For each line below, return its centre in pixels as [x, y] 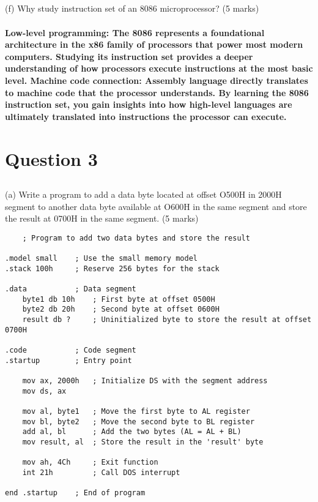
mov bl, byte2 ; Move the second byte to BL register [139, 421]
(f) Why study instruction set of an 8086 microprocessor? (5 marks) [132, 8]
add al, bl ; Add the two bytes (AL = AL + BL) [132, 432]
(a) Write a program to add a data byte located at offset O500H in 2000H [143, 194]
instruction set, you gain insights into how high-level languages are [149, 104]
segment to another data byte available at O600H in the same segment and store [156, 206]
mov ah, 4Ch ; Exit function [90, 463]
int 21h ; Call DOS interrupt [101, 472]
